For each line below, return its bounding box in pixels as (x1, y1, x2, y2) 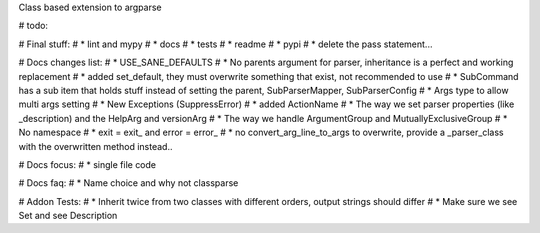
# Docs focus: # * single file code (18, 158, 157, 170)
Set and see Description (18, 210, 118, 222)
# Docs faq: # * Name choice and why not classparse (18, 177, 239, 189)
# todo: (18, 20, 49, 32)
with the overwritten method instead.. (18, 140, 173, 152)
